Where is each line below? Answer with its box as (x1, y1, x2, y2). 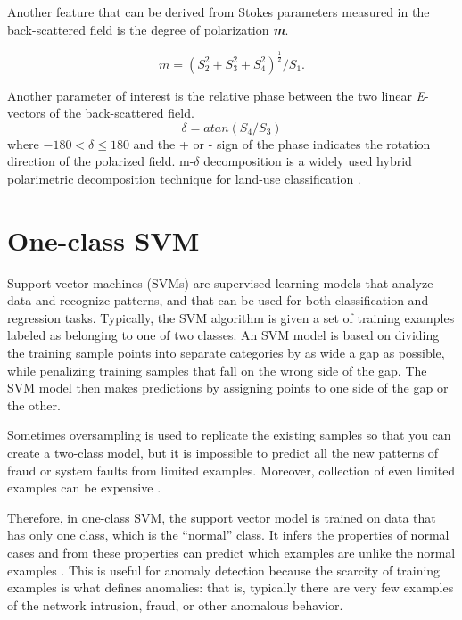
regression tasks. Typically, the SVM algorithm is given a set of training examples (7, 308, 455, 327)
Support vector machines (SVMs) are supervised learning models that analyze (7, 273, 433, 292)
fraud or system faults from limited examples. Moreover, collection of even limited (7, 460, 456, 479)
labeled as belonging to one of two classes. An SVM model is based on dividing (7, 326, 440, 344)
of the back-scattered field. (49, 103, 194, 122)
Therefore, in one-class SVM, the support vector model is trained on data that (7, 508, 436, 526)
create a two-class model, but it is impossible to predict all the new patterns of (7, 442, 439, 461)
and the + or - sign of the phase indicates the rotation (133, 134, 431, 153)
